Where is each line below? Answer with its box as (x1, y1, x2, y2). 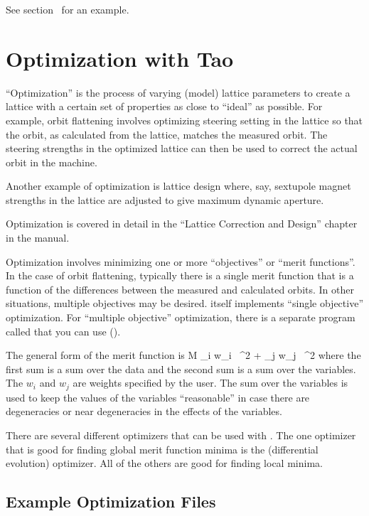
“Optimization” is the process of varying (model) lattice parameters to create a (6, 85, 351, 100)
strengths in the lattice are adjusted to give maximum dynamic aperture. (6, 192, 324, 207)
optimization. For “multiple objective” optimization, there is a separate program (6, 310, 355, 325)
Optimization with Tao (6, 43, 234, 72)
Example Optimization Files (6, 490, 216, 512)
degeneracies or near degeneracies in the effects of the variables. (6, 404, 282, 419)
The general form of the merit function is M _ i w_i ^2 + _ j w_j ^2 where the (6, 348, 361, 362)
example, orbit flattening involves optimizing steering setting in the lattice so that (6, 112, 363, 127)
